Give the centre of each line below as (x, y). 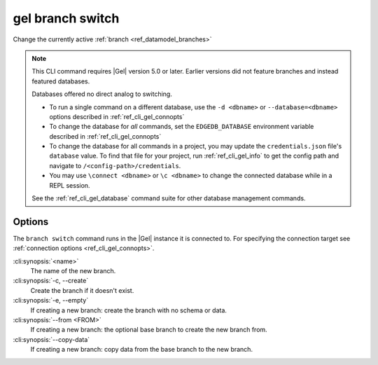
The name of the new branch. (73, 271)
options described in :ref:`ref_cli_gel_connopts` (117, 116)
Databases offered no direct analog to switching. (102, 94)
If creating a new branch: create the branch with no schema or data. (129, 310)
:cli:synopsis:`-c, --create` (51, 281)
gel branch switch (66, 18)
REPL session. (70, 185)
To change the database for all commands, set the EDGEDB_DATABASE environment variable (182, 127)
